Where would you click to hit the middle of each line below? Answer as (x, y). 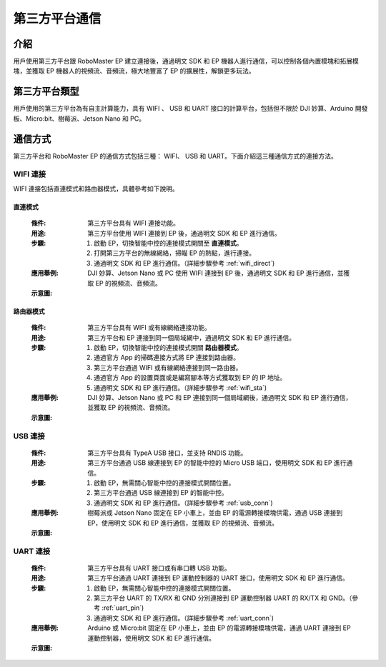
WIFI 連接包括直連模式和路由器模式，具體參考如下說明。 (96, 189)
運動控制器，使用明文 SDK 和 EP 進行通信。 (152, 638)
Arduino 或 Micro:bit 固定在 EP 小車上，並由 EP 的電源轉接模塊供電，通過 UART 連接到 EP (219, 628)
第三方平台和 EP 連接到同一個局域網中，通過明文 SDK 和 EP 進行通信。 (192, 337)
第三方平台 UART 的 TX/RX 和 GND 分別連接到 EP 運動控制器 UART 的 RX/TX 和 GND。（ (223, 598)
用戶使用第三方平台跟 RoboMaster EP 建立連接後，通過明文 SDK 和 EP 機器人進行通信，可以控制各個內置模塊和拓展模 (186, 61)
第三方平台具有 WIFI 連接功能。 (134, 223)
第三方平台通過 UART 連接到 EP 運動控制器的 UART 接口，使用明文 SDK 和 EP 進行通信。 (218, 578)
